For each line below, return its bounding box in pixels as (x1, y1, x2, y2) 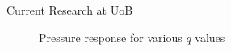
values (195, 28, 225, 45)
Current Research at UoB (6, 2, 133, 18)
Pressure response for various (39, 28, 183, 45)
